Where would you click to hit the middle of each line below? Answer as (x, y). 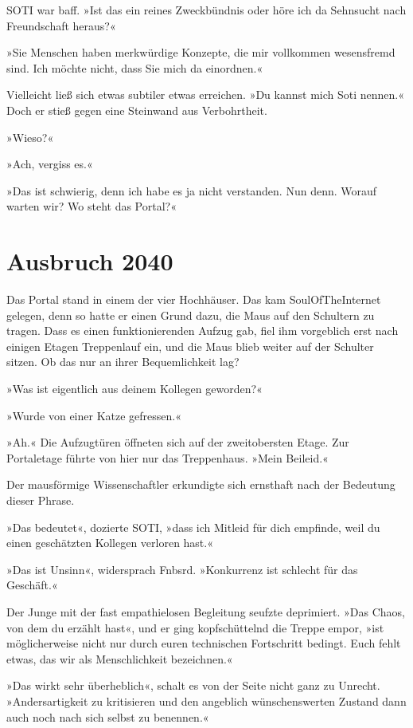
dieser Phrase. (41, 500)
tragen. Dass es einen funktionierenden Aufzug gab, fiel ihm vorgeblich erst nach (203, 331)
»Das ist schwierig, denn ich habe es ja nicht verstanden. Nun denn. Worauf (192, 190)
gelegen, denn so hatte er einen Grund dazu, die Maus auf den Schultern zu (191, 315)
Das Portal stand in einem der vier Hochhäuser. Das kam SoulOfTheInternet (194, 299)
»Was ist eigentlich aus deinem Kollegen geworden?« (134, 389)
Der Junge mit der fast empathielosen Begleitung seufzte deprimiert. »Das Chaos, (206, 611)
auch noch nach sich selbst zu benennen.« (108, 716)
